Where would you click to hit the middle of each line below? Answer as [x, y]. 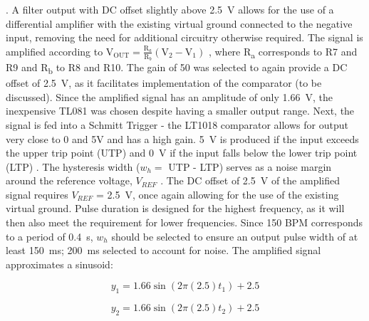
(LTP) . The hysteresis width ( [73, 166]
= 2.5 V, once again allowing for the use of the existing [218, 194]
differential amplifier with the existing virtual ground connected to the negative [179, 23]
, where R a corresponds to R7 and [283, 52]
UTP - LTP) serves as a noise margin [250, 166]
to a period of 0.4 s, [50, 236]
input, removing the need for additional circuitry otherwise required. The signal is [184, 37]
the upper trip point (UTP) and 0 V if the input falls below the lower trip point [182, 153]
